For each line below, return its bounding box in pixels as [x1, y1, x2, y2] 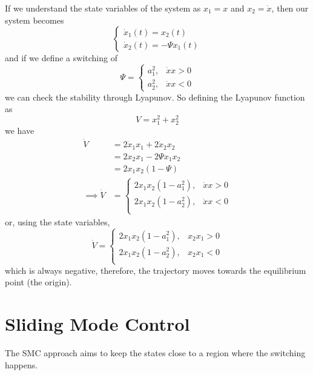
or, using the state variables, [5, 215, 110, 228]
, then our [271, 2, 309, 14]
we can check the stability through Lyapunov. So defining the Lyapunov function [5, 90, 305, 103]
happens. [5, 358, 38, 371]
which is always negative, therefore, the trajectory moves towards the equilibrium [5, 264, 306, 276]
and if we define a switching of [5, 51, 117, 64]
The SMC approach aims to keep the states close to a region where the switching [5, 347, 306, 359]
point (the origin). [5, 276, 72, 288]
